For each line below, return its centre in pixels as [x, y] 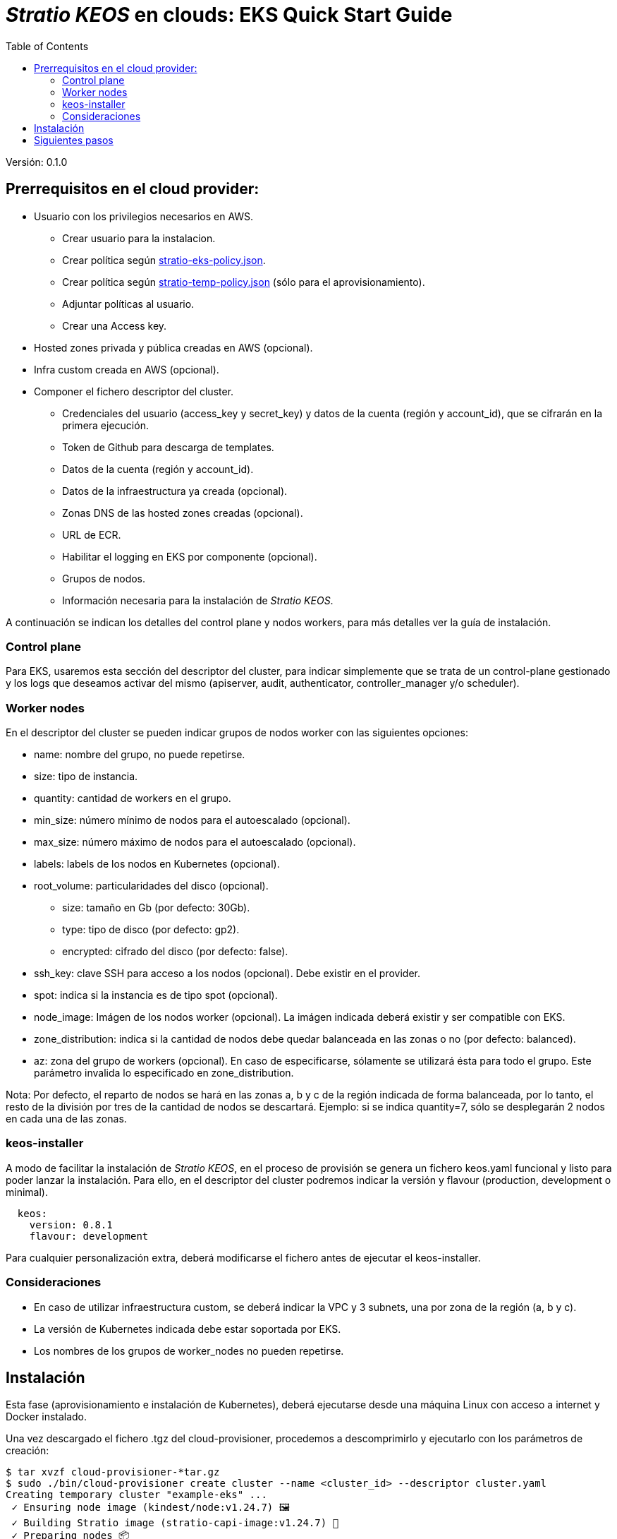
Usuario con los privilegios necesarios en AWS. [144, 216]
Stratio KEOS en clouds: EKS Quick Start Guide [229, 15]
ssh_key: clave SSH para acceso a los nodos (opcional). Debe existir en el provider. [227, 974]
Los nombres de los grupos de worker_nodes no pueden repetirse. [189, 1351]
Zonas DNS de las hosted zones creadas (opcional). [183, 513]
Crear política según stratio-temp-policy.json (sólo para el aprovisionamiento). [244, 282]
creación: [28, 1451]
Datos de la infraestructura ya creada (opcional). [175, 491]
